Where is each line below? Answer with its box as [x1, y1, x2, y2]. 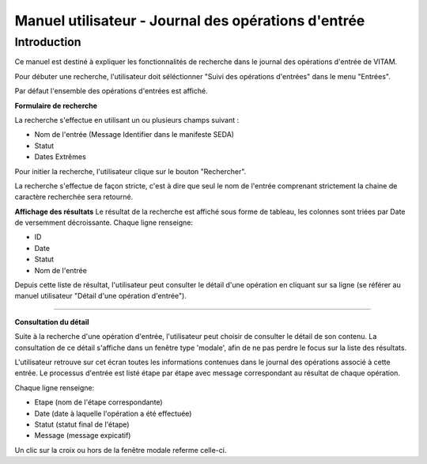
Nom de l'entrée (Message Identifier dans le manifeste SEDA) [34, 130, 235, 139]
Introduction [14, 35, 81, 49]
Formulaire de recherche [14, 101, 98, 110]
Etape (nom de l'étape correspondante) [34, 397, 163, 407]
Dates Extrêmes [34, 152, 86, 162]
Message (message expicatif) [34, 431, 131, 440]
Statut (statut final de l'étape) [34, 420, 130, 429]
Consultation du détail [14, 317, 90, 326]
